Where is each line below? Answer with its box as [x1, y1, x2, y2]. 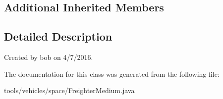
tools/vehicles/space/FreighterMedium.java [4, 85, 135, 96]
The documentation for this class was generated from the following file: [4, 68, 220, 79]
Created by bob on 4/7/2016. [4, 51, 93, 62]
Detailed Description [4, 29, 112, 44]
